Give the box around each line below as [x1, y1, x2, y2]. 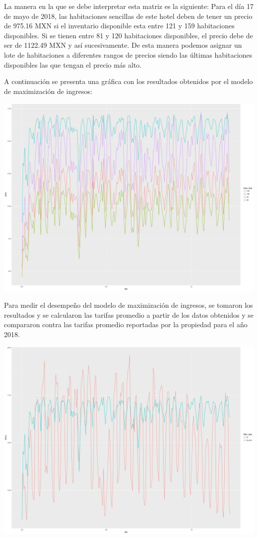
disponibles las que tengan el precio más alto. [4, 59, 142, 70]
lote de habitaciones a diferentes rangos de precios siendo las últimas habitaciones [4, 49, 253, 60]
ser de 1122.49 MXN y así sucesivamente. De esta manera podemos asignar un [4, 40, 242, 50]
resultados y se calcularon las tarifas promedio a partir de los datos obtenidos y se [4, 309, 254, 320]
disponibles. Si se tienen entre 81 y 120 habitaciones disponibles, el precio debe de [4, 30, 253, 40]
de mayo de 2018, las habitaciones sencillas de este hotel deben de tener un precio [4, 10, 253, 21]
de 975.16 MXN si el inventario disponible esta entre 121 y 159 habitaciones [4, 20, 235, 31]
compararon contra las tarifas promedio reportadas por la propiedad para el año [4, 319, 248, 330]
